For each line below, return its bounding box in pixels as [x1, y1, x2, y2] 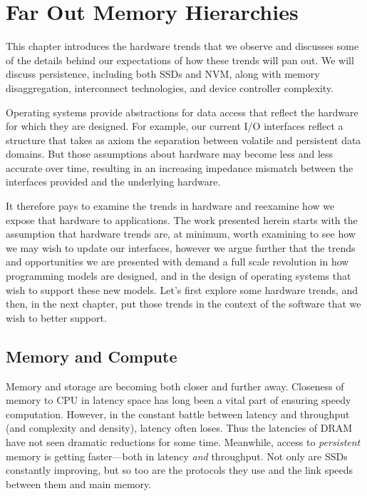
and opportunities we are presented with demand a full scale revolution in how [6, 254, 349, 269]
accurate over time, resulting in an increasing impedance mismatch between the [6, 160, 353, 175]
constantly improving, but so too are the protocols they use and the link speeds [6, 462, 353, 477]
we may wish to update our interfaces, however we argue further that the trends [6, 240, 356, 255]
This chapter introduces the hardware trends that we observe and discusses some [6, 39, 359, 54]
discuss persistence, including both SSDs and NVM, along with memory [6, 66, 320, 81]
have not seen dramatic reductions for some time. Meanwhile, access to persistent [6, 434, 361, 449]
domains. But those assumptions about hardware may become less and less [6, 146, 334, 161]
